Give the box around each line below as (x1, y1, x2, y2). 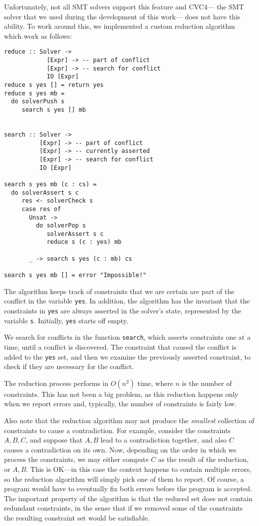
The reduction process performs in (4, 377, 108, 388)
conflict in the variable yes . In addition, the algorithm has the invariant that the (4, 296, 250, 306)
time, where (137, 377, 173, 388)
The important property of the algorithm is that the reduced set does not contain (4, 493, 253, 503)
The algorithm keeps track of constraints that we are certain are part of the (4, 286, 235, 296)
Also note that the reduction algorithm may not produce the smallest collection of (4, 415, 255, 425)
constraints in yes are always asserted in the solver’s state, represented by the (4, 305, 241, 315)
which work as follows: (4, 30, 72, 41)
